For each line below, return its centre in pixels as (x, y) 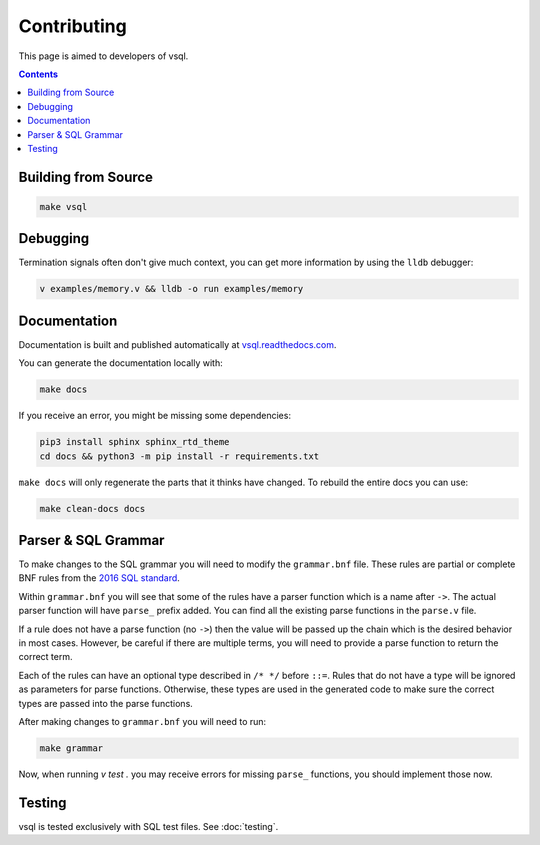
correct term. (45, 657)
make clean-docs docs (92, 508)
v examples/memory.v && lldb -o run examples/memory (171, 289)
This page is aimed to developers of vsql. (103, 56)
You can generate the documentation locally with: (121, 363)
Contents (38, 74)
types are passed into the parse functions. (106, 703)
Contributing (72, 26)
